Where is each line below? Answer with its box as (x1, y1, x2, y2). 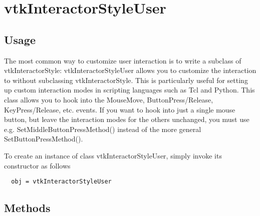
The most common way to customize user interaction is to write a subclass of (4, 55, 241, 65)
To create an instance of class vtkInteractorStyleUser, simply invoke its (4, 150, 222, 160)
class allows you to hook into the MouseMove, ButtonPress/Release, (4, 94, 213, 104)
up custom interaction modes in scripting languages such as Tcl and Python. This (4, 84, 255, 95)
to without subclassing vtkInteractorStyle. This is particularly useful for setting (4, 74, 248, 85)
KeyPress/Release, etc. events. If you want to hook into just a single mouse (4, 104, 235, 114)
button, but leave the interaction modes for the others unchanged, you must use (4, 114, 249, 124)
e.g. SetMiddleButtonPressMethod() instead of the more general (4, 123, 201, 134)
